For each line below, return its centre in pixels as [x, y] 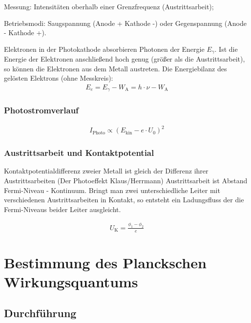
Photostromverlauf [41, 110]
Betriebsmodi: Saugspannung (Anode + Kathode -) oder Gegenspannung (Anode [125, 23]
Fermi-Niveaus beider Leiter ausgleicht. [63, 209]
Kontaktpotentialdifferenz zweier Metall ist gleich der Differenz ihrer [106, 171]
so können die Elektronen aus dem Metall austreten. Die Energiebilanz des [115, 68]
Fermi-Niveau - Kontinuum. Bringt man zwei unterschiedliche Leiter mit [112, 190]
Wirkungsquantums [71, 281]
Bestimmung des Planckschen [105, 262]
